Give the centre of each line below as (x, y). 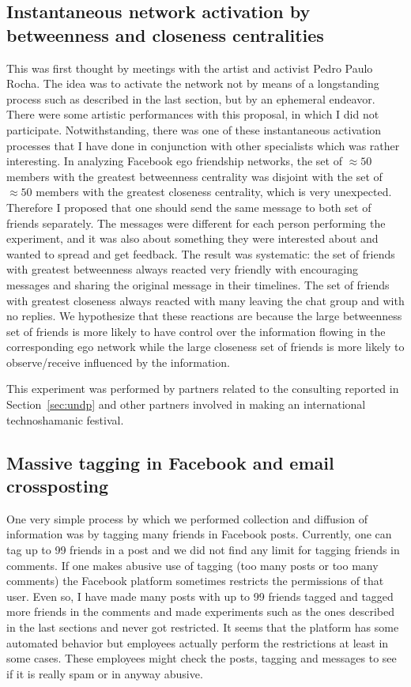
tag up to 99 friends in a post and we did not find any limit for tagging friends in (203, 550)
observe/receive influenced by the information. (118, 362)
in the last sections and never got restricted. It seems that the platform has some (203, 627)
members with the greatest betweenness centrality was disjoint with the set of (194, 176)
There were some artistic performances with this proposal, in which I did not (193, 114)
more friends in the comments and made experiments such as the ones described (201, 612)
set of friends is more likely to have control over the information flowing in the (196, 331)
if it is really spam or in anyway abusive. (105, 673)
